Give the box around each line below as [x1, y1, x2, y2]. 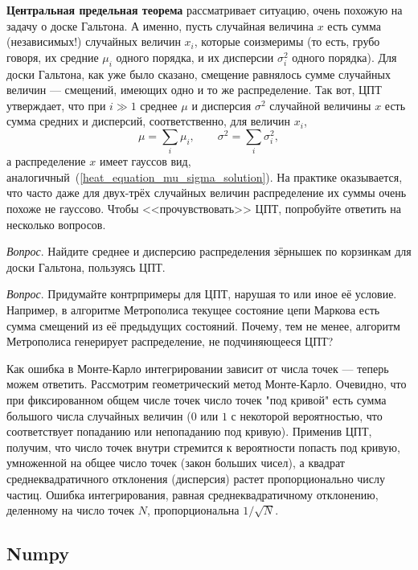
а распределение [6, 153, 86, 170]
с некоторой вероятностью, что [231, 407, 383, 424]
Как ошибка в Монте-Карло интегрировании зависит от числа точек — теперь [6, 359, 389, 376]
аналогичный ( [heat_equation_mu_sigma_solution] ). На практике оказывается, [6, 168, 403, 185]
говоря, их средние [6, 48, 99, 65]
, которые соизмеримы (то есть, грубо [194, 33, 380, 50]
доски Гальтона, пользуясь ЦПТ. [6, 258, 166, 275]
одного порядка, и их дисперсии [116, 48, 274, 65]
